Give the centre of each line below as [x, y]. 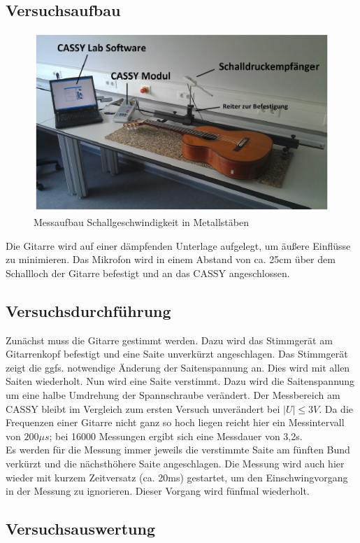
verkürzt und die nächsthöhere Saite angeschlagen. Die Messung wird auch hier [175, 463]
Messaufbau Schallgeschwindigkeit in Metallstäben [141, 222]
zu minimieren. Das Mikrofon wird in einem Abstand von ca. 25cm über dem [171, 259]
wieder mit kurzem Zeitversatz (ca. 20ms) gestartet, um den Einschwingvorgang [177, 477]
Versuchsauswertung [81, 529]
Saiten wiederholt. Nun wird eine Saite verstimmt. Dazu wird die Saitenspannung [180, 381]
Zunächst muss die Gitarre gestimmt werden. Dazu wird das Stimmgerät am [169, 340]
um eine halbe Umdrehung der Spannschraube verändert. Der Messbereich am [173, 395]
